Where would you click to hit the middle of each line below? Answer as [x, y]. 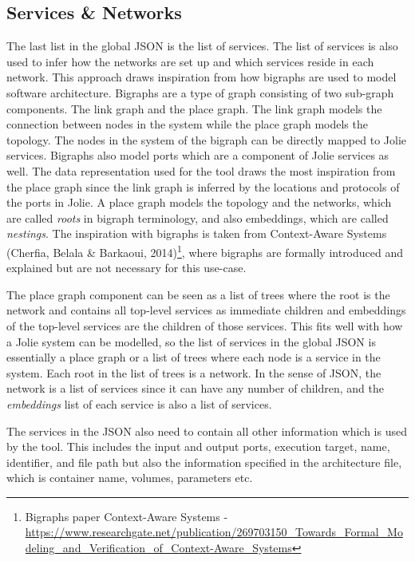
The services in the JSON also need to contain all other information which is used [207, 431]
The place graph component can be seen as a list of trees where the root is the [198, 294]
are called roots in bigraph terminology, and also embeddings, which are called [198, 217]
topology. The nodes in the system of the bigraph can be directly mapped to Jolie [207, 139]
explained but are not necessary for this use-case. [126, 268]
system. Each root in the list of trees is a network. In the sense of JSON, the [194, 372]
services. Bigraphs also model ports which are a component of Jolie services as [198, 155]
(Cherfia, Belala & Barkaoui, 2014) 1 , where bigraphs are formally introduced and [205, 251]
